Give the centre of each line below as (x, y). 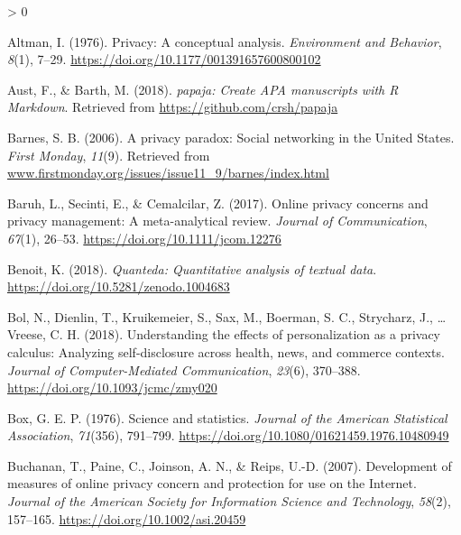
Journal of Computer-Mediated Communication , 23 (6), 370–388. (184, 369)
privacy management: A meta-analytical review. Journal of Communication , (217, 221)
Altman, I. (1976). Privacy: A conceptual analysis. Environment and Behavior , (225, 41)
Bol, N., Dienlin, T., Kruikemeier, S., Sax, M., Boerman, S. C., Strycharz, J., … (227, 316)
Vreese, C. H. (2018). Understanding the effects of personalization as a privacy (224, 334)
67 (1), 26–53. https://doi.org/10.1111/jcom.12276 (144, 238)
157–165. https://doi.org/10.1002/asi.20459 (127, 518)
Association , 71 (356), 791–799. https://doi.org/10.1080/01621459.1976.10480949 (228, 435)
